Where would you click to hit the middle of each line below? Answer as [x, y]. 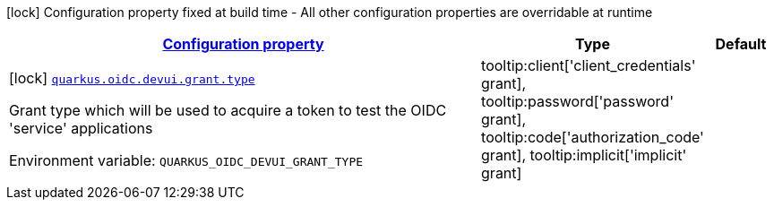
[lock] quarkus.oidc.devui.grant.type [132, 78]
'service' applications [81, 128]
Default [741, 44]
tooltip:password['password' [577, 101]
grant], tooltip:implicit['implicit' [584, 155]
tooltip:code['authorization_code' [593, 137]
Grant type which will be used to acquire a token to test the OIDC [228, 110]
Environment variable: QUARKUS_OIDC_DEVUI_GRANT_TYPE [186, 160]
